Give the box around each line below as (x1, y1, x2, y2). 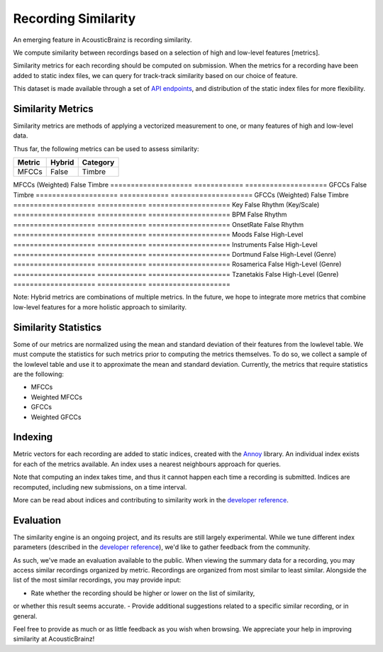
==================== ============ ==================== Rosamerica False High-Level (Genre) (13, 260, 342, 269)
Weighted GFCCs (30, 412, 82, 421)
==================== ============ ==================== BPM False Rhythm (13, 210, 287, 219)
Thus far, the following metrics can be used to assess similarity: (13, 144, 199, 153)
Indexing (13, 431, 53, 443)
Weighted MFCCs (30, 392, 83, 401)
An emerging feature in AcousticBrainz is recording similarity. (13, 35, 192, 44)
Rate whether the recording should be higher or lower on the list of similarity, (30, 589, 255, 597)
